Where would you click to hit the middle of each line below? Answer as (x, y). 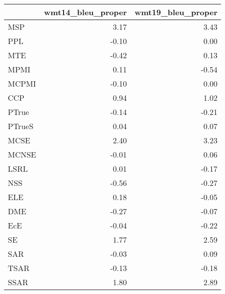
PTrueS (21, 126)
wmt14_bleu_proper (86, 12)
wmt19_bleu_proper (176, 12)
